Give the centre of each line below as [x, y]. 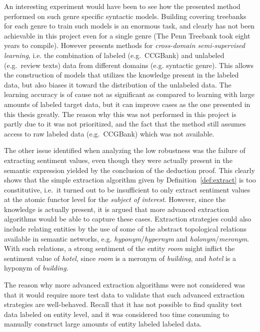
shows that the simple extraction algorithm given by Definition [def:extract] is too [130, 180]
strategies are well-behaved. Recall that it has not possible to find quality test [123, 304]
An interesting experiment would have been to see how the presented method [122, 6]
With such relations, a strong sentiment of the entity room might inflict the [119, 248]
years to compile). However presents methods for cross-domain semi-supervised [124, 45]
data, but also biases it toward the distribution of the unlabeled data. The [118, 84]
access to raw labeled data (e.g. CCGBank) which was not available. [109, 133]
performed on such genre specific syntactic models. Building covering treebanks [125, 16]
